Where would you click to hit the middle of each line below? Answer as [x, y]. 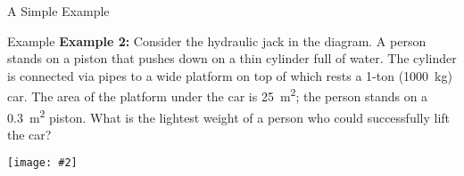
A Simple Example [58, 11]
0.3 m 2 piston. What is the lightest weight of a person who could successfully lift [229, 116]
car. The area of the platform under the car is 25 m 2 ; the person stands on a [218, 95]
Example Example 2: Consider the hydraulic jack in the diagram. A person [217, 40]
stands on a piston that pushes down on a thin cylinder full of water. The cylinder [232, 58]
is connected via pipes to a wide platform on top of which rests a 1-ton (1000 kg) [230, 75]
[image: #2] [42, 163]
